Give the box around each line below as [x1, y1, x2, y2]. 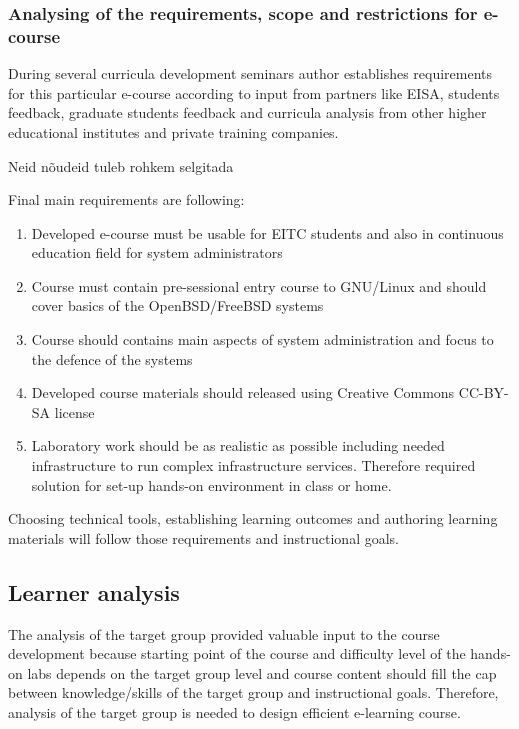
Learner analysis [8, 576, 180, 607]
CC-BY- [458, 382, 509, 403]
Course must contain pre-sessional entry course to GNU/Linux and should [31, 275, 487, 296]
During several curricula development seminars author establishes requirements [8, 63, 493, 84]
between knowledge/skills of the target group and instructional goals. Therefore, [8, 682, 499, 703]
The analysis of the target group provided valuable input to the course [8, 623, 440, 644]
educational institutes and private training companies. [8, 121, 339, 142]
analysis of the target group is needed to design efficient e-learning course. [8, 702, 461, 722]
